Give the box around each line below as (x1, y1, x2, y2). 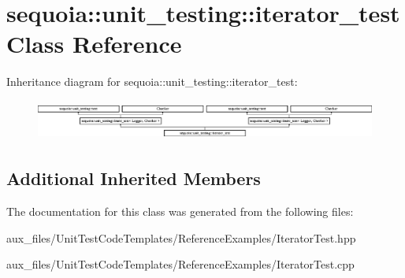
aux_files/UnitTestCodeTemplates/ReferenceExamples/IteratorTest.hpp (6, 229, 356, 246)
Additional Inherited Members (6, 166, 261, 191)
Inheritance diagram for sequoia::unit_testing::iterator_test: (6, 73, 298, 90)
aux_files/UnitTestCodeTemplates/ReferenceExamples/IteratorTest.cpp (6, 256, 355, 272)
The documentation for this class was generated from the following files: (6, 203, 354, 220)
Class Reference (6, 28, 182, 60)
